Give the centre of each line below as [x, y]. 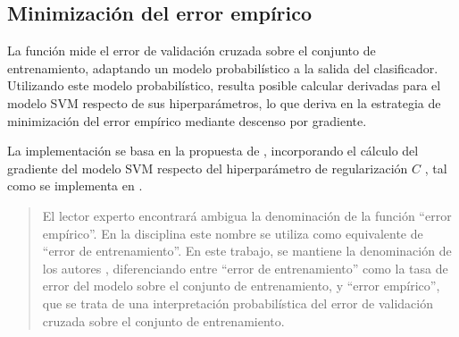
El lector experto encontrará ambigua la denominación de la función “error [247, 215]
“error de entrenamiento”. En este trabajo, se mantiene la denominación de [247, 251]
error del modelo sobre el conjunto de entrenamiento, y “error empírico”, [241, 286]
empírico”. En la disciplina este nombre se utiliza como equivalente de [233, 233]
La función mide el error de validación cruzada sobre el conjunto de [192, 51]
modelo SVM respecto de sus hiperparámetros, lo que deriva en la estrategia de [224, 102]
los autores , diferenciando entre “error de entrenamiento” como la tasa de [245, 268]
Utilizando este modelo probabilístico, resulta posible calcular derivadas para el [224, 85]
